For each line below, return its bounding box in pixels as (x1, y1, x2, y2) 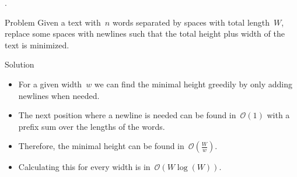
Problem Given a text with (5, 16, 101, 28)
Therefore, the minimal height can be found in (18, 140, 184, 152)
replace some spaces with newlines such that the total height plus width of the (5, 27, 285, 40)
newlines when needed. (18, 89, 100, 101)
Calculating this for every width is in (18, 161, 151, 173)
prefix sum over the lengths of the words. (18, 120, 165, 132)
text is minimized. (5, 38, 69, 51)
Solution (5, 58, 34, 70)
